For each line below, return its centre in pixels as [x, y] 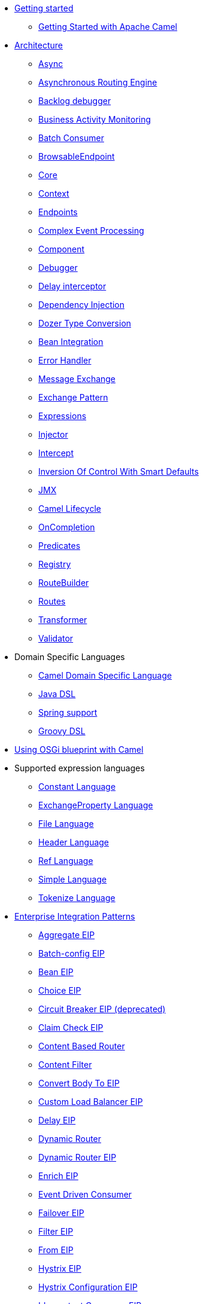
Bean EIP [56, 972]
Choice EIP [60, 990]
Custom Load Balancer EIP [91, 1102]
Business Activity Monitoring [95, 119]
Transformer [63, 620]
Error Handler [65, 360]
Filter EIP [56, 1231]
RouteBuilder [64, 583]
